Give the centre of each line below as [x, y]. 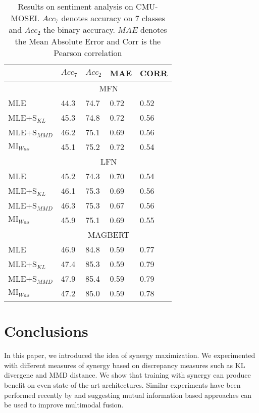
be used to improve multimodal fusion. [64, 405]
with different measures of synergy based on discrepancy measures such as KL [125, 365]
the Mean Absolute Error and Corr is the [88, 41]
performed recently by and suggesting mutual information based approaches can [128, 395]
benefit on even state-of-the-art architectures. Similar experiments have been [122, 384]
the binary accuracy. [79, 30]
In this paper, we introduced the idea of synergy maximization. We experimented [130, 355]
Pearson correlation [88, 53]
